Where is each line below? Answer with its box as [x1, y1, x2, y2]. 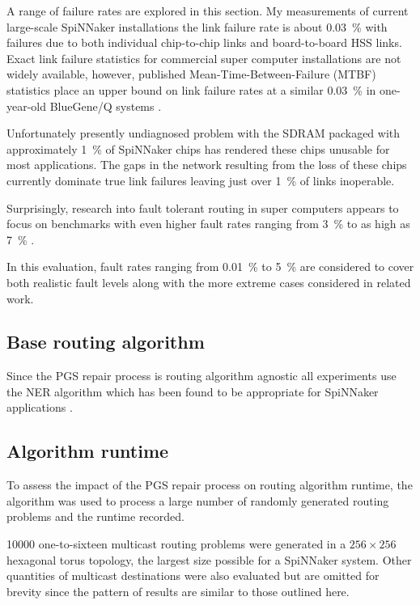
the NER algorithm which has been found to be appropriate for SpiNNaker [6, 383, 379, 400]
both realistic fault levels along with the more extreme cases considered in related [6, 273, 411, 290]
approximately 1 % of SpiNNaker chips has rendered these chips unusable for [6, 140, 390, 157]
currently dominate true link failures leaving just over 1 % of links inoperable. [6, 171, 395, 188]
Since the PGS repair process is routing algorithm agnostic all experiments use [6, 367, 397, 384]
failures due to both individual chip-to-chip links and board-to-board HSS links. [6, 34, 402, 51]
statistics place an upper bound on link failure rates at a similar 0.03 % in [6, 81, 376, 98]
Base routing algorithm [6, 329, 205, 354]
